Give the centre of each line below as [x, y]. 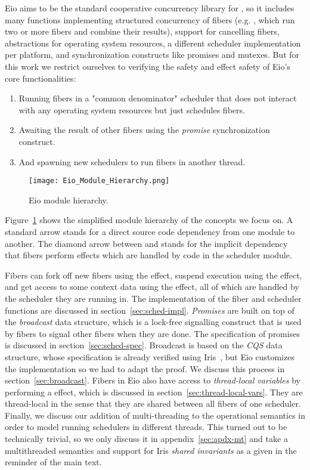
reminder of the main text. [53, 462]
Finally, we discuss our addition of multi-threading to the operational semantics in [155, 415]
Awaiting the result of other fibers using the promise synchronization [144, 130]
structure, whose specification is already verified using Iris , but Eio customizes [150, 356]
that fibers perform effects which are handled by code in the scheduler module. [148, 255]
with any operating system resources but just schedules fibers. [132, 109]
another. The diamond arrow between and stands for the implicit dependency [146, 243]
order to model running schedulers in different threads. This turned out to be [146, 427]
